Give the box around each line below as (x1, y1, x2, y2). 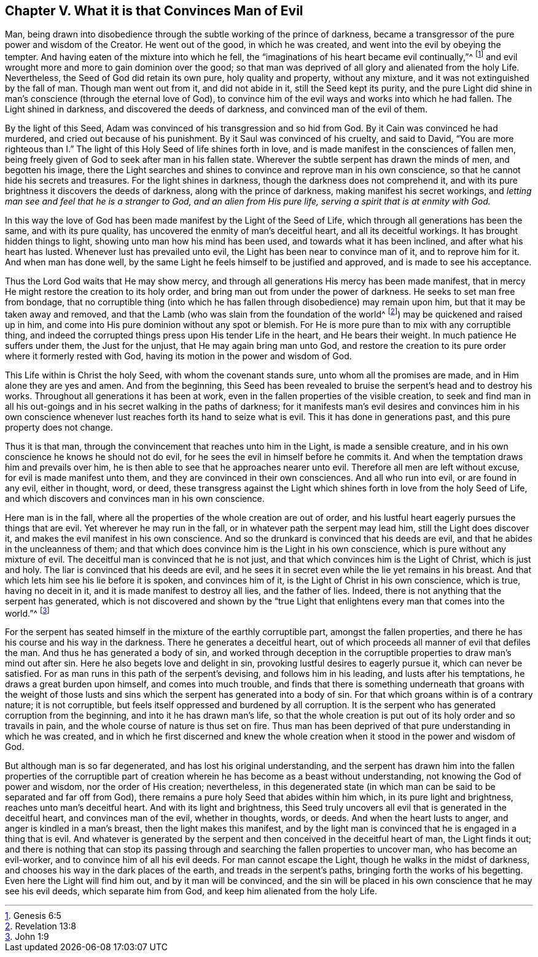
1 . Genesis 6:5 (5, 910, 61, 921)
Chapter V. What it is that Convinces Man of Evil (5, 3, 303, 18)
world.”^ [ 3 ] (5, 606, 50, 619)
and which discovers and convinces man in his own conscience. (5, 493, 265, 504)
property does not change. (5, 421, 113, 432)
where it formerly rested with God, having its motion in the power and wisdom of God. (5, 350, 352, 361)
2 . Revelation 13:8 (5, 921, 76, 932)
